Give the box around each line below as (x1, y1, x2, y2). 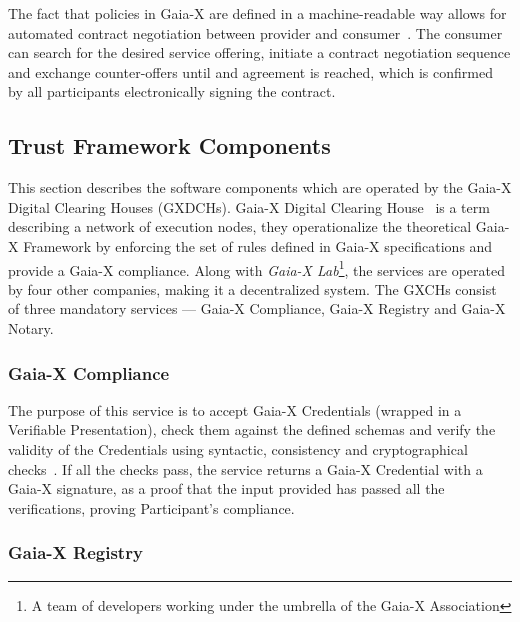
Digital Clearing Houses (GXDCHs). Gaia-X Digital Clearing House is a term (8, 196, 490, 217)
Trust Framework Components (8, 130, 331, 161)
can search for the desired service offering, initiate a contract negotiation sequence (8, 42, 511, 63)
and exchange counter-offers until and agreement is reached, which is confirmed (8, 61, 493, 82)
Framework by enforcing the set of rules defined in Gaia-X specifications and (23, 235, 493, 256)
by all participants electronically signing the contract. (8, 81, 336, 102)
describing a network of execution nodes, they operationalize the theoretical (8, 216, 472, 237)
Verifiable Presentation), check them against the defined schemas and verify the (8, 419, 496, 440)
